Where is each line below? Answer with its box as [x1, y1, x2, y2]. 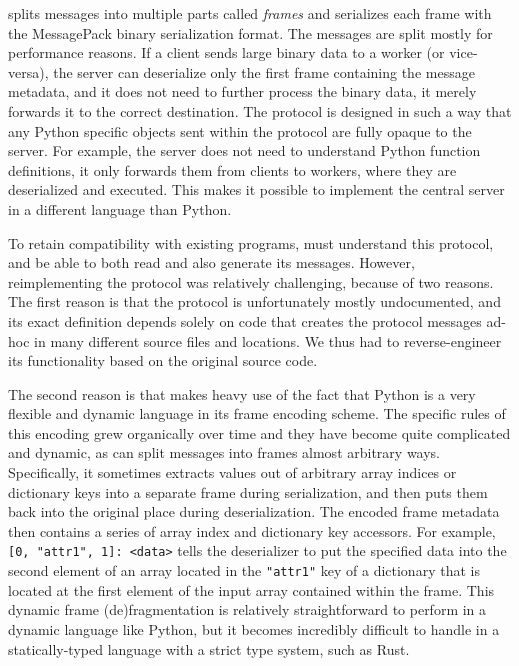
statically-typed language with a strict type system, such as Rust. [8, 638, 410, 659]
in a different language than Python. [8, 198, 232, 219]
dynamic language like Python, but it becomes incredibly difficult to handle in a [8, 618, 500, 639]
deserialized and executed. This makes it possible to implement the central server [8, 179, 505, 200]
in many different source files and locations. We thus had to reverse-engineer [34, 330, 502, 351]
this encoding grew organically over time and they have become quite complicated [8, 422, 511, 443]
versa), [8, 61, 49, 82]
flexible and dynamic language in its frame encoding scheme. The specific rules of [8, 403, 506, 424]
